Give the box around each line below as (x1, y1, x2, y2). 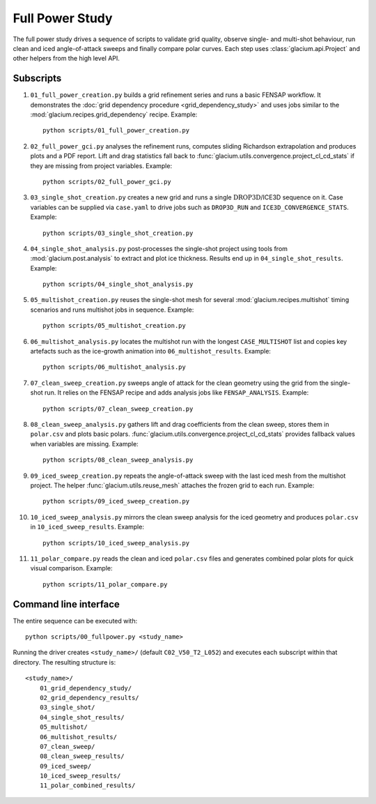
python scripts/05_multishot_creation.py (42, 321, 186, 330)
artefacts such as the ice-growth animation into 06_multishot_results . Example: (30, 347, 272, 356)
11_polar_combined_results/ (39, 782, 136, 789)
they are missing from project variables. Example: (30, 161, 173, 170)
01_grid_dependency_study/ (39, 684, 132, 692)
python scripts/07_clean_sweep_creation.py (42, 404, 194, 413)
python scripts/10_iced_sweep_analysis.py (42, 539, 190, 547)
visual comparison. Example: (30, 564, 113, 572)
